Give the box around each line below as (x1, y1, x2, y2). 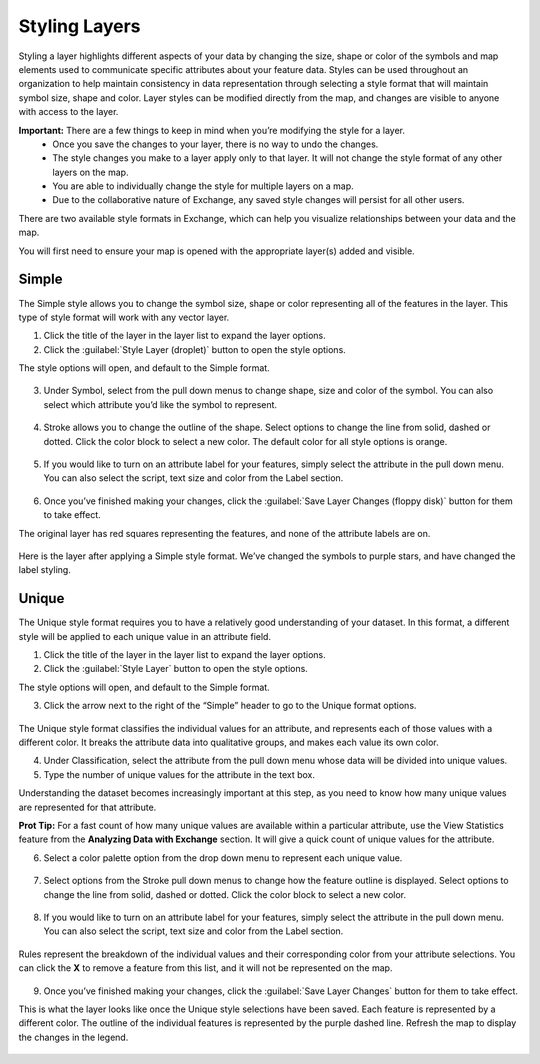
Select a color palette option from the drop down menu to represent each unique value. (43, 851, 403, 864)
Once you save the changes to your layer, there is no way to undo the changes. (52, 138, 379, 150)
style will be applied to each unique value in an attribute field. (18, 630, 272, 642)
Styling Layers (18, 15, 141, 37)
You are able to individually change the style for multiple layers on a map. (52, 180, 354, 192)
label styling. (18, 564, 72, 576)
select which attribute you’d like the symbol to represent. (43, 398, 278, 410)
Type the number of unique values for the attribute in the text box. (43, 768, 315, 780)
